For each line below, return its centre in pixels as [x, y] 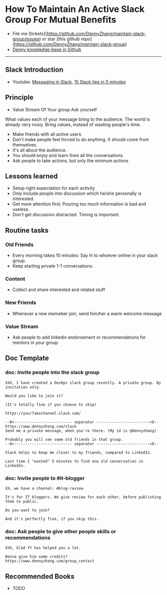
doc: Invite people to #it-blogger [45, 478]
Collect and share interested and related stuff [59, 290]
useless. [21, 209]
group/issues [26, 39]
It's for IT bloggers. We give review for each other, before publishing [83, 497]
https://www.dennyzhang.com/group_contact [50, 561]
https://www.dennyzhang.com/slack [41, 426]
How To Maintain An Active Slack [75, 9]
